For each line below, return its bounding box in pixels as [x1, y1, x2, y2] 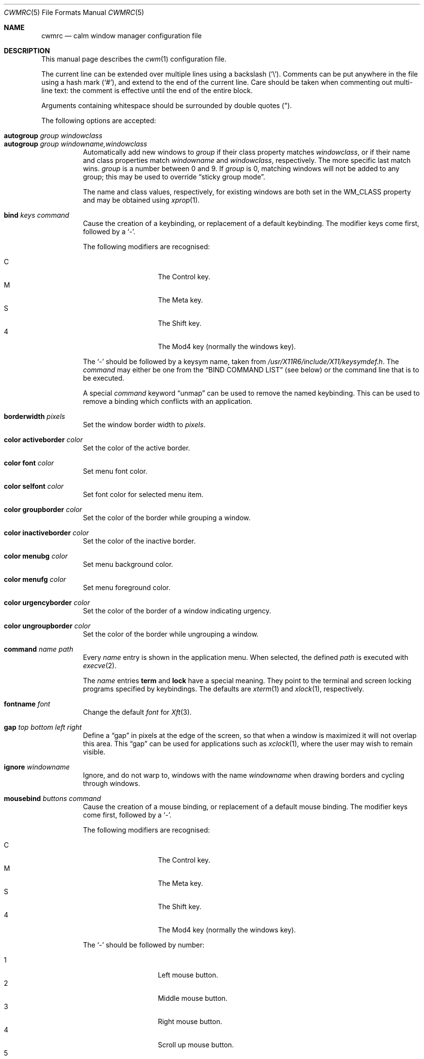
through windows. [83, 779, 140, 787]
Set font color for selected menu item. [83, 490, 204, 498]
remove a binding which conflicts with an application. [83, 397, 253, 405]
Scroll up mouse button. [158, 1041, 234, 1049]
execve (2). [83, 661, 117, 670]
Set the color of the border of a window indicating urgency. [83, 607, 272, 615]
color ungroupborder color [4, 622, 91, 630]
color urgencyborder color [4, 598, 90, 607]
